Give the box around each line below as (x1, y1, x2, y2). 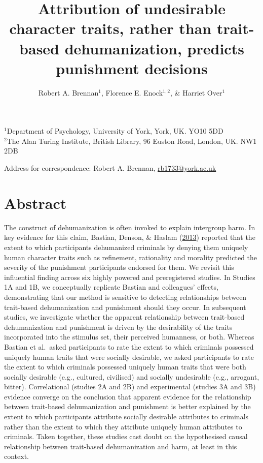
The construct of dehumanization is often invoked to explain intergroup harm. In (4, 222, 255, 232)
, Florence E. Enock (101, 87, 163, 98)
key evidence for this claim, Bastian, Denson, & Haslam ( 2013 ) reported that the (4, 232, 255, 242)
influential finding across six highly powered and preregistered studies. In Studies (4, 271, 255, 282)
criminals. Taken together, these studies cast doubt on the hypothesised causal (4, 431, 248, 442)
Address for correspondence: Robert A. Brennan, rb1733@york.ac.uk (4, 163, 216, 173)
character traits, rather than (9, 18, 212, 39)
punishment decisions (56, 57, 208, 78)
